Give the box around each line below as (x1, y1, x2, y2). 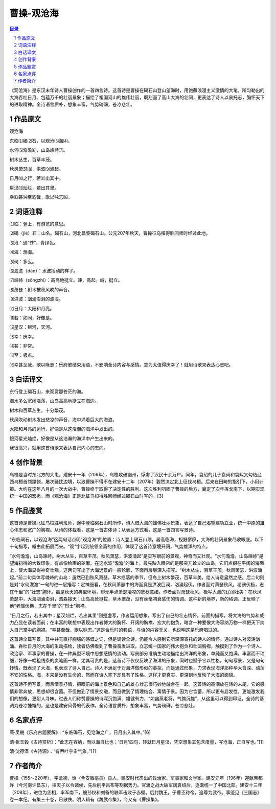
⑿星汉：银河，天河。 (9, 324, 55, 330)
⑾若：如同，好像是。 (9, 314, 55, 320)
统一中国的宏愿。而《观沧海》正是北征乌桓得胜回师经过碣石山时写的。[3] (9, 493, 164, 499)
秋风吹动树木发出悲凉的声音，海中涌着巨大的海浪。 (9, 417, 117, 423)
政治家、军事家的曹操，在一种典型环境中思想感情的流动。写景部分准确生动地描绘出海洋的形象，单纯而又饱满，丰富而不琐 (9, 650, 265, 656)
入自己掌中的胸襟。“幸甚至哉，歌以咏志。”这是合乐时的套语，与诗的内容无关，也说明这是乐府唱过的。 (9, 627, 222, 633)
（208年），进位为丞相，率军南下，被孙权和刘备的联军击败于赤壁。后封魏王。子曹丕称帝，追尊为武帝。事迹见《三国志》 (9, 789, 262, 795)
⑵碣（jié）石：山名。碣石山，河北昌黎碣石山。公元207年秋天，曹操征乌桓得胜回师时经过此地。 (9, 230, 211, 236)
